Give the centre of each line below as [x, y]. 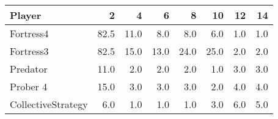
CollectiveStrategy [49, 104]
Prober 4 [29, 86]
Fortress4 [29, 33]
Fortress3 [29, 51]
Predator [29, 69]
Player [26, 15]
